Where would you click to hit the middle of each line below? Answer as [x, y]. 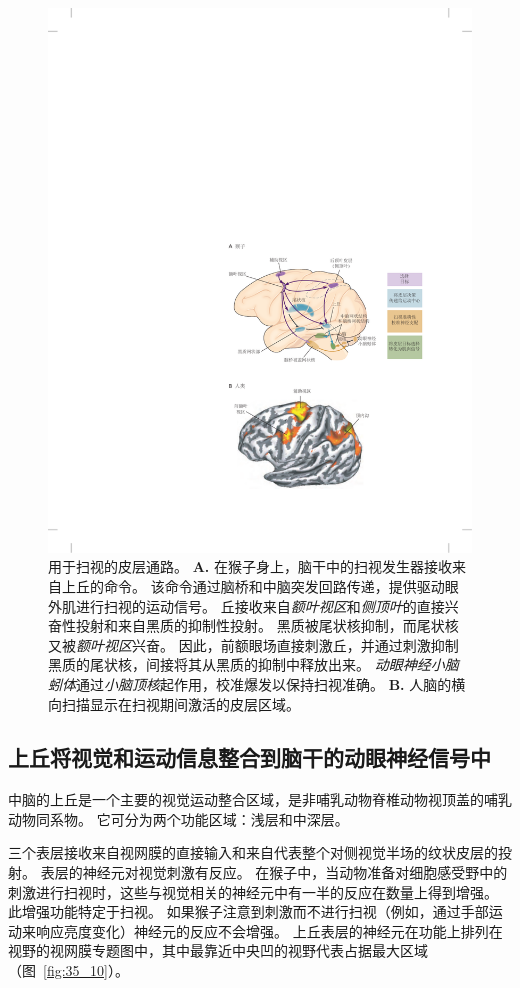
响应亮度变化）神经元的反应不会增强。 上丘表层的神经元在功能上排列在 [269, 930]
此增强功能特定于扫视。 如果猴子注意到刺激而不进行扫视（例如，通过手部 [248, 911]
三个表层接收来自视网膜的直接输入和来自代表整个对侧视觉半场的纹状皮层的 [253, 852]
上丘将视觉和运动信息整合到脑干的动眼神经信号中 [249, 757]
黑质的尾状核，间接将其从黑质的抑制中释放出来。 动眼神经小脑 [253, 664]
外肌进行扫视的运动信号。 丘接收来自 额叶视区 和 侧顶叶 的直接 [246, 605]
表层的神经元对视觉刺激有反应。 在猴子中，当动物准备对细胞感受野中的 [274, 872]
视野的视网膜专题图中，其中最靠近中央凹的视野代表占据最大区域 [218, 950]
